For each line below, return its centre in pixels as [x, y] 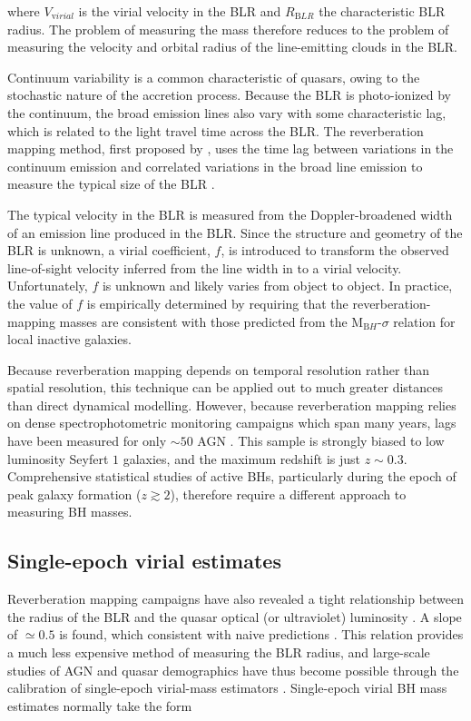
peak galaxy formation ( [74, 494]
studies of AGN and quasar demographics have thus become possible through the [233, 670]
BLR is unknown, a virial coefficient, [109, 250]
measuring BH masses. [70, 512]
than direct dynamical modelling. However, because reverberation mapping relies [232, 405]
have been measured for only [87, 441]
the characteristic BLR [382, 11]
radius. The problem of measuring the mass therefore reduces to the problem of [228, 29]
